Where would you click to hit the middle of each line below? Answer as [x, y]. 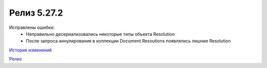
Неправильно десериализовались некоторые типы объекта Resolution [100, 34]
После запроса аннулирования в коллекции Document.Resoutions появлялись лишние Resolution [128, 41]
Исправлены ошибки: [32, 27]
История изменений [30, 50]
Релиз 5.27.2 [36, 13]
